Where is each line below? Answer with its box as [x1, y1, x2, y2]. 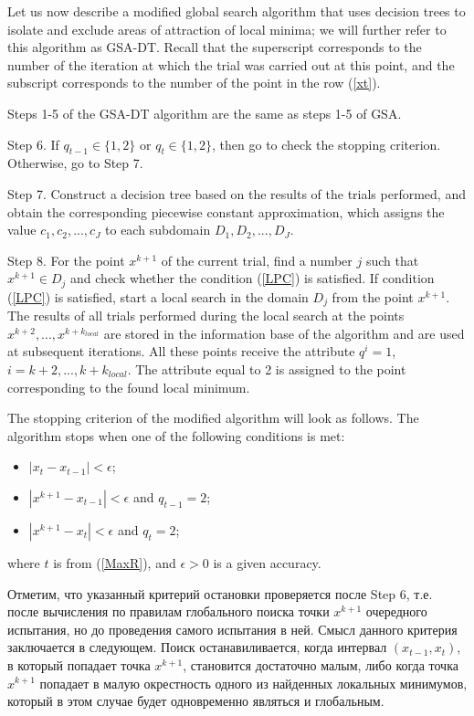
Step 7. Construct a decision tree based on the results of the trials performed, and [7, 184, 466, 203]
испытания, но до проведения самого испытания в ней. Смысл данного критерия [7, 619, 458, 638]
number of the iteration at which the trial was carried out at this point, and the [7, 55, 455, 74]
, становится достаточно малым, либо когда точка [183, 655, 458, 674]
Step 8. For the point [7, 250, 125, 269]
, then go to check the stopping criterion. [212, 134, 441, 153]
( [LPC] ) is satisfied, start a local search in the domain [7, 287, 309, 306]
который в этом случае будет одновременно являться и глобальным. [7, 691, 384, 711]
